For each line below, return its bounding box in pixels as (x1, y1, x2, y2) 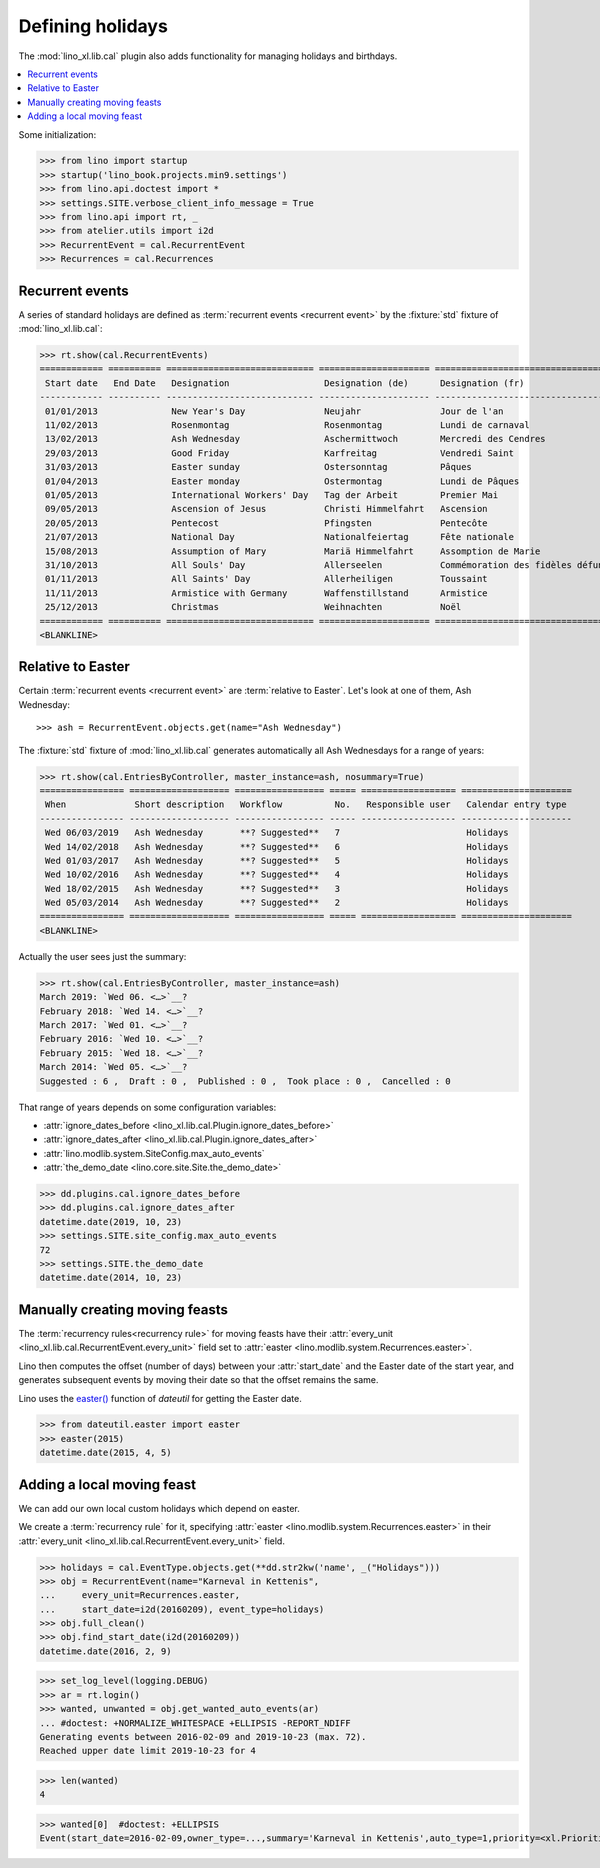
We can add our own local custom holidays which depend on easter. (18, 1502, 300, 1514)
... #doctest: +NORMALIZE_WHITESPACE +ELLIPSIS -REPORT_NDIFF (39, 1717, 351, 1729)
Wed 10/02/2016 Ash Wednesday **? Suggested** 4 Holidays (45, 869, 509, 880)
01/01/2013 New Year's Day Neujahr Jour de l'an (45, 405, 504, 417)
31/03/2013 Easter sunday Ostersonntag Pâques (45, 461, 472, 473)
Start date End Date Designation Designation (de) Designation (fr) (45, 377, 525, 389)
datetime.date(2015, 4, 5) (39, 1447, 172, 1459)
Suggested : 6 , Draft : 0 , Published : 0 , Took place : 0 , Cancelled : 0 (39, 1075, 452, 1087)
